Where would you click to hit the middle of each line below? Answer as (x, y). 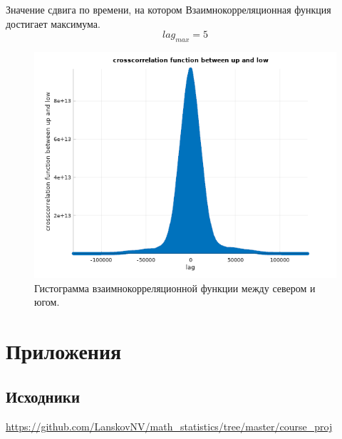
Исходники (43, 396)
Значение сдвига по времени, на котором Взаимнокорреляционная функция (169, 9)
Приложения (64, 351)
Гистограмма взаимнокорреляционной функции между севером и (175, 288)
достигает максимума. (53, 23)
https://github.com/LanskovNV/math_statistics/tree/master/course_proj (169, 426)
